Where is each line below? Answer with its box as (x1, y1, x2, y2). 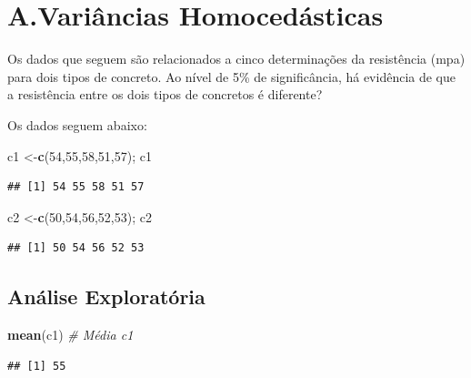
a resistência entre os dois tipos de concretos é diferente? (7, 85, 323, 104)
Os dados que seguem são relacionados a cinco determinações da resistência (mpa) (7, 49, 466, 68)
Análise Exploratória (7, 282, 205, 311)
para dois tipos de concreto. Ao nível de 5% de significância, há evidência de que (7, 66, 456, 86)
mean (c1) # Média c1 (7, 325, 134, 344)
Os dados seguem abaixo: (7, 115, 147, 134)
